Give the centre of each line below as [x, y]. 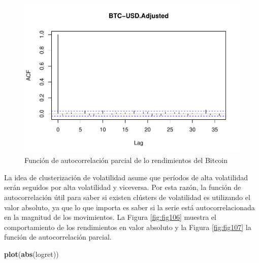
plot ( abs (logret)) [31, 254]
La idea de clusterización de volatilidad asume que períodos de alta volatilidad [126, 177]
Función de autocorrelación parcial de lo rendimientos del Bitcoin [126, 160]
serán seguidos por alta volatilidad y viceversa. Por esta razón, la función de [123, 187]
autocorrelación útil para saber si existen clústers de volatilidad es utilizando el [127, 197]
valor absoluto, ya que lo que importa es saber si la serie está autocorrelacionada [129, 207]
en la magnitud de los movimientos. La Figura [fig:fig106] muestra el [110, 217]
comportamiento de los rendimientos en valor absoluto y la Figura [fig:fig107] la [128, 227]
